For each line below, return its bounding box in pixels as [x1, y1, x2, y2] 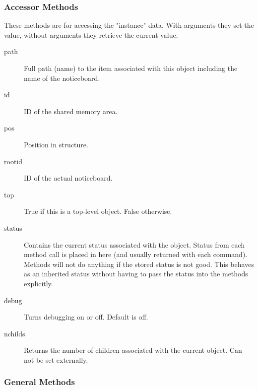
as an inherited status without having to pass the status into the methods [24, 268, 248, 279]
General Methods [4, 376, 75, 388]
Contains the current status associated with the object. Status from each [24, 239, 245, 250]
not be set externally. [24, 354, 88, 365]
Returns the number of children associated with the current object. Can [24, 345, 242, 355]
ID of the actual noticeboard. [24, 173, 113, 183]
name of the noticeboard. [24, 72, 100, 83]
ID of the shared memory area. [24, 106, 118, 116]
